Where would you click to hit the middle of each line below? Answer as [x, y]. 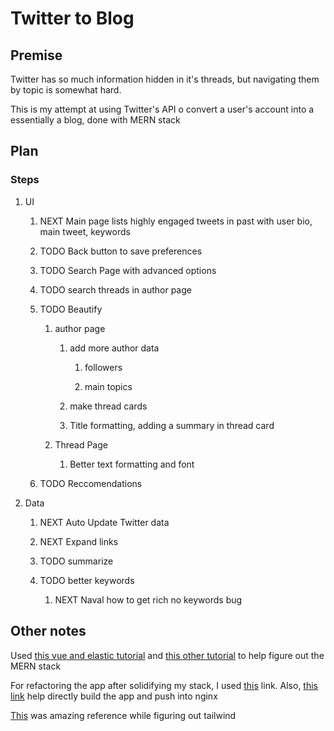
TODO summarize [76, 561]
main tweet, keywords [85, 231]
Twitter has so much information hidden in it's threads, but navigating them [165, 79]
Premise [36, 55]
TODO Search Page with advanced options [128, 270]
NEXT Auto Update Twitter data [104, 522]
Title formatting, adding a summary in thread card [172, 425]
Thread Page [81, 444]
